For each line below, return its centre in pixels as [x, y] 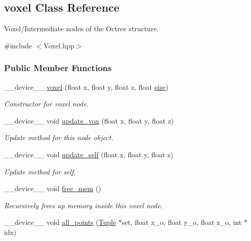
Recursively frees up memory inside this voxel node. [83, 205]
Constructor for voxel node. [46, 104]
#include [18, 45]
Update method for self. [40, 171]
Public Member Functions [58, 68]
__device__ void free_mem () [53, 188]
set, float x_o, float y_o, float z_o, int [182, 222]
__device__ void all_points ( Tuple [60, 222]
